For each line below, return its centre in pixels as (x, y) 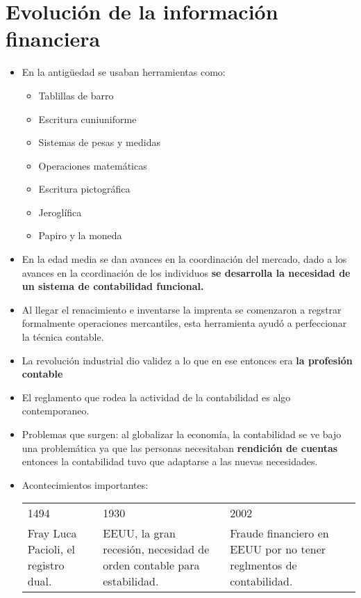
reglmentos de (263, 565)
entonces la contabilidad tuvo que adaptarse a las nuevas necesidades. (170, 461)
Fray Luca (52, 533)
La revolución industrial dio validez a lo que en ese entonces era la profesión (187, 360)
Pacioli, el (51, 549)
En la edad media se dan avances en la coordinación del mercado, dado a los (184, 259)
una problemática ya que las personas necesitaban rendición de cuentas (180, 447)
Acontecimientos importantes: (85, 484)
